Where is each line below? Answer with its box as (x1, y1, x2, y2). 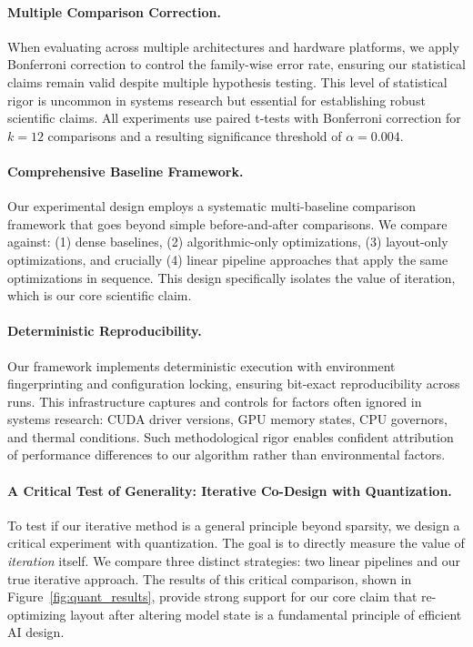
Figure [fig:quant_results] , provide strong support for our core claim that (7, 587, 418, 606)
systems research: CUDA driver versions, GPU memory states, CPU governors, (7, 409, 448, 429)
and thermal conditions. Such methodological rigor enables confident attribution (7, 427, 454, 446)
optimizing (7, 604, 66, 623)
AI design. (7, 622, 65, 642)
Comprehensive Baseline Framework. (7, 161, 244, 180)
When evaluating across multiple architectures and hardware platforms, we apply (7, 36, 459, 56)
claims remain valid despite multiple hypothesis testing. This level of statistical (7, 72, 448, 91)
